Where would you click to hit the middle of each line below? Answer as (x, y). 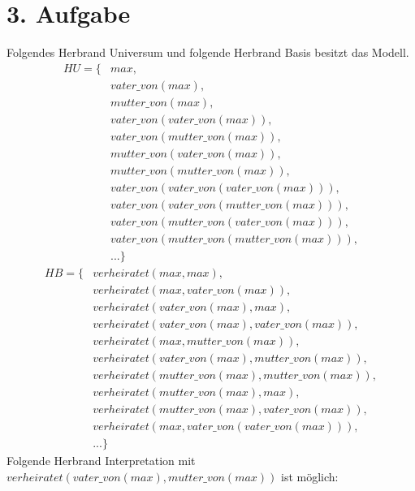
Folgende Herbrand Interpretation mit (101, 461)
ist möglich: (310, 477)
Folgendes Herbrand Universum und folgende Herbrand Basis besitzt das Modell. (208, 52)
